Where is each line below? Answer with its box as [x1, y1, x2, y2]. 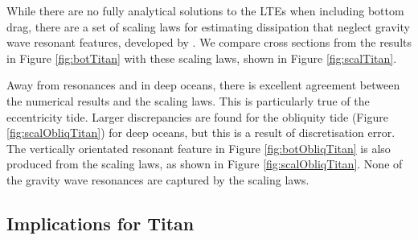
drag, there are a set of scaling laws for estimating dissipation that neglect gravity [6, 18, 410, 35]
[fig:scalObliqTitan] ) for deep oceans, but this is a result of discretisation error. [6, 124, 395, 141]
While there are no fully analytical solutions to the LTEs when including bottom [6, 2, 404, 19]
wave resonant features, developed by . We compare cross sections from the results [6, 34, 412, 51]
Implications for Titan [6, 210, 195, 235]
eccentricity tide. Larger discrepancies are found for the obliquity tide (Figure [6, 108, 388, 125]
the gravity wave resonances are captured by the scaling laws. [6, 171, 309, 188]
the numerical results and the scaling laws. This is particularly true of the [6, 92, 370, 109]
